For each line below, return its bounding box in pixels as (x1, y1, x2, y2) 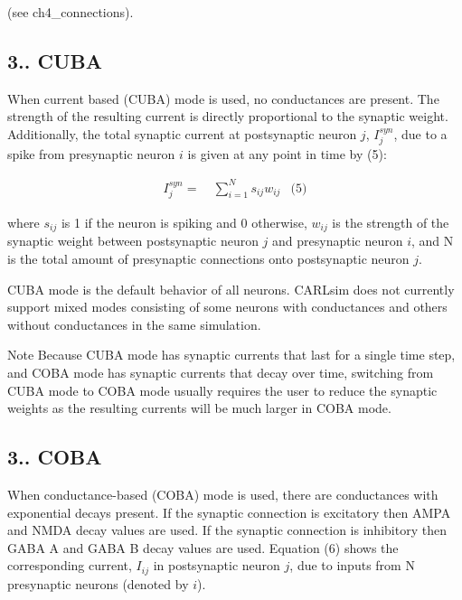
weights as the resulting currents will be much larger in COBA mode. (7, 398, 391, 417)
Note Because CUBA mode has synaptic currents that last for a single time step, (7, 345, 456, 364)
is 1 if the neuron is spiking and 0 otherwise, (61, 212, 307, 231)
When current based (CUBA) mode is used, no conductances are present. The (7, 89, 439, 108)
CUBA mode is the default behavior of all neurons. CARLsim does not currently (7, 279, 455, 298)
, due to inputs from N (289, 556, 415, 575)
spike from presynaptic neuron (7, 145, 175, 164)
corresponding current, (7, 556, 132, 575)
